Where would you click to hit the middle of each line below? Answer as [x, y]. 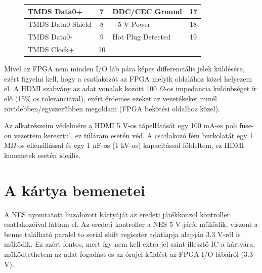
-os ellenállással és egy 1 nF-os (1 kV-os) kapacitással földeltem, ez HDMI [130, 145]
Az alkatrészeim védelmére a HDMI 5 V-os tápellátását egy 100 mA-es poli [121, 125]
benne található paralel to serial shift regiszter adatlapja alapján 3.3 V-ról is [122, 234]
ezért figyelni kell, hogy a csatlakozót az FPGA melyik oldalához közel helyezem [128, 78]
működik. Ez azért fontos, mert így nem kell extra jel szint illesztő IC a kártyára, [130, 244]
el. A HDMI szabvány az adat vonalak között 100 [81, 88]
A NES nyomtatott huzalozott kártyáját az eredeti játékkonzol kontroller [117, 214]
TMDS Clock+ [51, 49]
